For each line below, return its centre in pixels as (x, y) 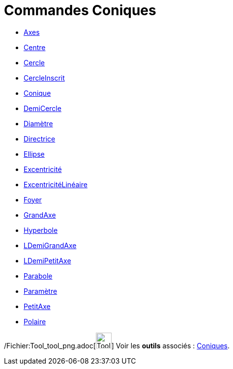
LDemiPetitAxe (47, 260)
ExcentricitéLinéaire (56, 184)
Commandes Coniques (80, 10)
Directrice (40, 139)
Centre (35, 47)
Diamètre (38, 123)
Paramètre (41, 291)
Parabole (38, 276)
